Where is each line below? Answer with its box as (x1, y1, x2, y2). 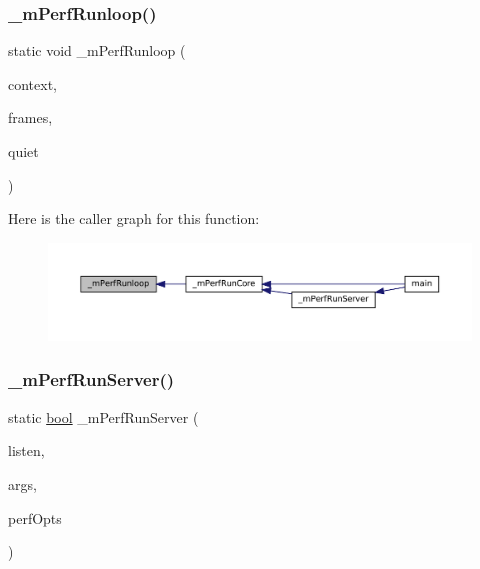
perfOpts (8, 507, 62, 528)
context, (8, 73, 57, 94)
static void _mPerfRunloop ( (8, 40, 186, 61)
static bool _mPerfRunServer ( (8, 406, 199, 427)
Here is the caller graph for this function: (8, 208, 260, 229)
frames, (8, 107, 53, 128)
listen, (8, 440, 45, 461)
